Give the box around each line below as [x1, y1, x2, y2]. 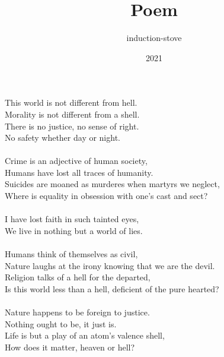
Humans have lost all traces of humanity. [5, 166, 153, 178]
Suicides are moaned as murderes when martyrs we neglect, [5, 178, 220, 190]
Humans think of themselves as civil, [5, 248, 138, 260]
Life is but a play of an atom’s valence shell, [5, 329, 165, 342]
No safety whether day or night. [5, 131, 120, 144]
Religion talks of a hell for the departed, [5, 271, 151, 283]
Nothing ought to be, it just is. [5, 317, 117, 330]
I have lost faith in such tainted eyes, [5, 213, 139, 225]
